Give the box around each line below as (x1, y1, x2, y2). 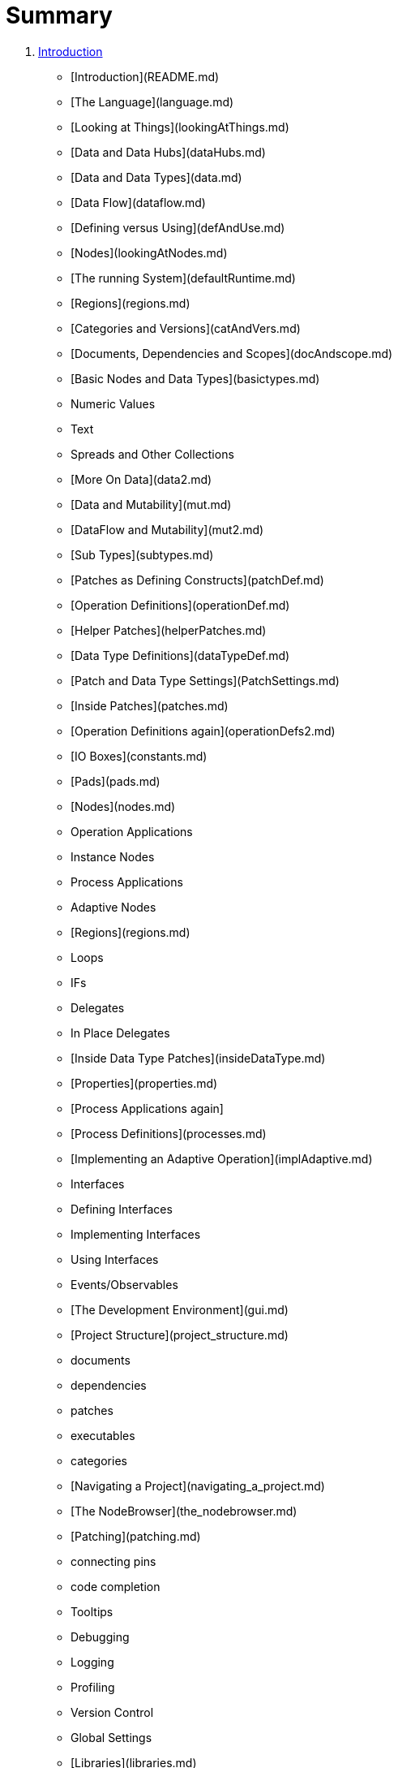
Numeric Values (71, 396, 156, 411)
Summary (6, 2, 113, 29)
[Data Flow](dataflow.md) (71, 195, 206, 209)
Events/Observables (71, 1277, 178, 1292)
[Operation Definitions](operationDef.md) (71, 597, 290, 612)
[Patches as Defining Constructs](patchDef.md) (71, 572, 324, 587)
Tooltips (71, 1604, 113, 1619)
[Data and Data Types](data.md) (71, 170, 242, 184)
